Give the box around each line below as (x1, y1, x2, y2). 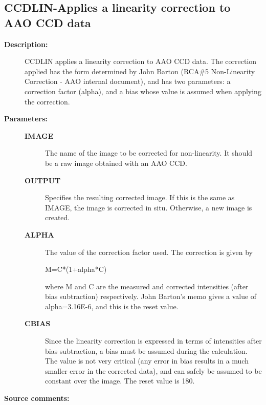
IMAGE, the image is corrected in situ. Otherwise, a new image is (45, 202, 252, 212)
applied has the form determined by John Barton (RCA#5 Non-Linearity (25, 66, 255, 76)
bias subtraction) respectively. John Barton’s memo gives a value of (45, 291, 257, 302)
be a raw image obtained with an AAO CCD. (45, 157, 187, 168)
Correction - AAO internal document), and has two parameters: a (25, 76, 231, 87)
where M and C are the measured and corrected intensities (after (45, 281, 249, 291)
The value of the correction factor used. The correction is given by (45, 246, 253, 257)
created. (45, 212, 70, 223)
